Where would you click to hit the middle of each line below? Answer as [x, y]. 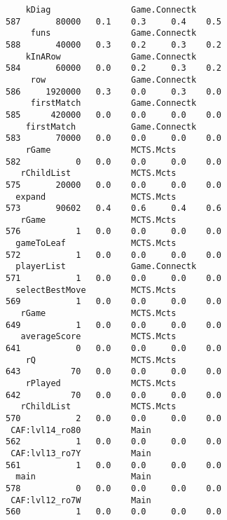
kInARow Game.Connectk [111, 56]
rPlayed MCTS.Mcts [101, 383]
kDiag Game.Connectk [111, 10]
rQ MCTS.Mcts [101, 360]
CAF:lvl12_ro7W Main [81, 500]
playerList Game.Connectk [106, 267]
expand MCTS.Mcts [96, 197]
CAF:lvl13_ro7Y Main [81, 453]
